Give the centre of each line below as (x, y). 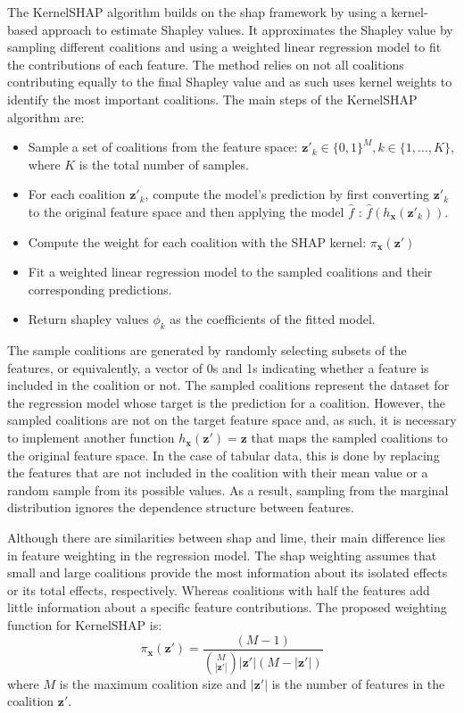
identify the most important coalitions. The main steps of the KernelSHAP (212, 99)
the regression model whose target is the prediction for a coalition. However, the (226, 402)
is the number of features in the (358, 683)
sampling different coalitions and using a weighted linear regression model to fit (224, 47)
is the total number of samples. (164, 164)
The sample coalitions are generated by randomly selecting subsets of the (207, 350)
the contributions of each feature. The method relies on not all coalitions (206, 64)
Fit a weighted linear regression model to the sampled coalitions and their (230, 272)
